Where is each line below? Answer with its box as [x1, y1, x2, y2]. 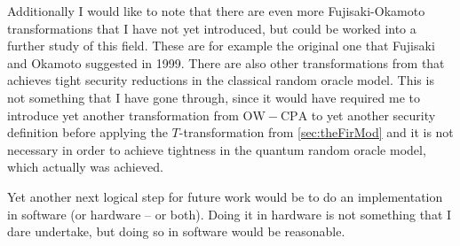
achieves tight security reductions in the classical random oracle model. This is [7, 71, 434, 89]
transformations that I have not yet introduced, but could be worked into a [7, 19, 416, 37]
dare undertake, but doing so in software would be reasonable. [7, 222, 345, 241]
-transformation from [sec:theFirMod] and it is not [178, 123, 454, 142]
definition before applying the [7, 123, 168, 142]
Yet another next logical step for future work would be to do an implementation [7, 187, 443, 205]
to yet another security [311, 105, 436, 124]
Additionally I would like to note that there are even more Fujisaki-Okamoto [7, 2, 425, 19]
